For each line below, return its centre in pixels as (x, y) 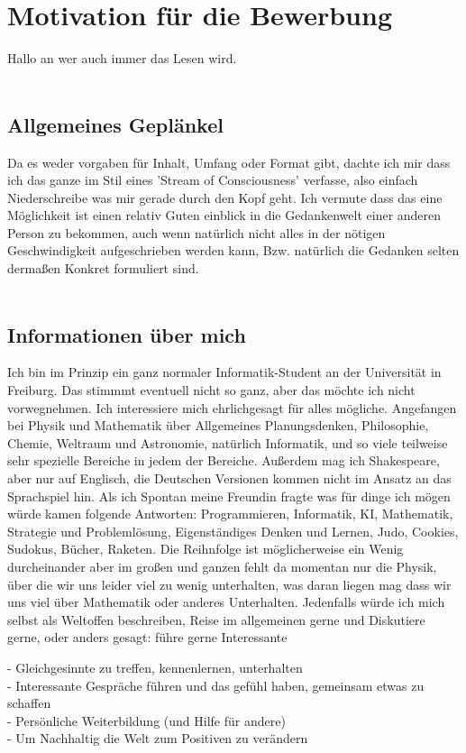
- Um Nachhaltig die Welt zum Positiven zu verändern (158, 738)
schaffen (29, 703)
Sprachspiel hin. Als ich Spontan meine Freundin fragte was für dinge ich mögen (229, 496)
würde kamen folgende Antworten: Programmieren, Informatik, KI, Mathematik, (230, 514)
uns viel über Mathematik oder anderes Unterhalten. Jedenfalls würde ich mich (226, 602)
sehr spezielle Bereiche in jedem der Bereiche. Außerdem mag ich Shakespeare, (224, 460)
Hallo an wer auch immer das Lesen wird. (122, 58)
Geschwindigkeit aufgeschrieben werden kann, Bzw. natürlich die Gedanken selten (233, 250)
